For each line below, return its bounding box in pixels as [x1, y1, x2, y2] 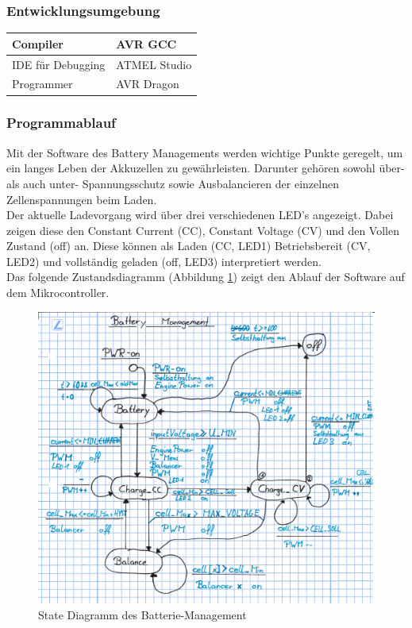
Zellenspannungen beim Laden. [6, 191, 157, 207]
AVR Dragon [116, 75, 179, 92]
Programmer [12, 75, 73, 92]
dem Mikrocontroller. [6, 284, 110, 301]
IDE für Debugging [12, 56, 106, 72]
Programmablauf [6, 113, 116, 133]
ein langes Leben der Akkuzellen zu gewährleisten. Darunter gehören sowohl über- [6, 160, 405, 176]
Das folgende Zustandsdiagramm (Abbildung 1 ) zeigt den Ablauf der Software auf [6, 268, 405, 285]
